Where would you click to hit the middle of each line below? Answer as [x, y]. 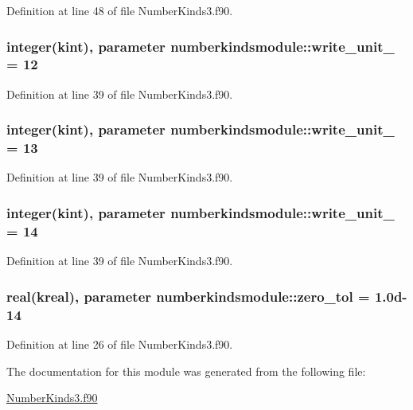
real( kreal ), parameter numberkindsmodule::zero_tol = [188, 296]
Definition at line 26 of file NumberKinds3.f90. [120, 344]
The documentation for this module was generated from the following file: [186, 371]
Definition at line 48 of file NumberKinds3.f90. [120, 10]
